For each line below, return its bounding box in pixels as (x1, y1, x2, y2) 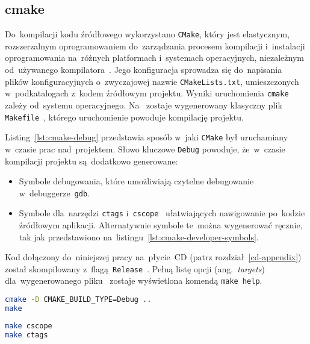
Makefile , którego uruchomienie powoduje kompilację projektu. (5, 110, 244, 123)
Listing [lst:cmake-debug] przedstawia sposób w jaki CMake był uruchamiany (5, 131, 288, 143)
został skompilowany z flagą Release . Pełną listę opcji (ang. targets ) (5, 262, 265, 275)
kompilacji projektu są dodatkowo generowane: (5, 154, 178, 167)
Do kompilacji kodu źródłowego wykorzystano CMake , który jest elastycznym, (5, 28, 290, 40)
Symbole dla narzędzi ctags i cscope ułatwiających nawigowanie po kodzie (19, 207, 305, 219)
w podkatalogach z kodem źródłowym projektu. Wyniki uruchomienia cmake (5, 87, 289, 99)
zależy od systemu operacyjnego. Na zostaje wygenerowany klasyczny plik (5, 98, 282, 111)
